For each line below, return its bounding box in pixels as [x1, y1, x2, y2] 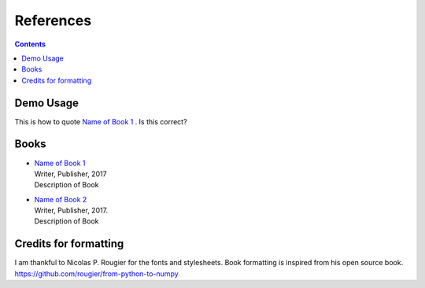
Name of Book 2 [34, 194, 87, 204]
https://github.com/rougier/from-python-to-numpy [14, 268, 179, 279]
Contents [14, 39, 46, 49]
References [14, 12, 92, 29]
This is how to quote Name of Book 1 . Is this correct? [14, 116, 188, 126]
